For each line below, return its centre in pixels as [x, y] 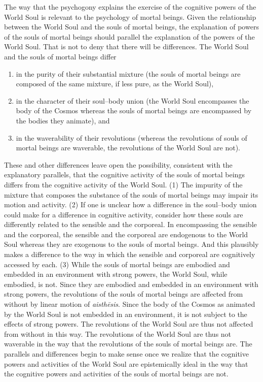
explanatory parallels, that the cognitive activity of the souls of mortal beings [124, 174]
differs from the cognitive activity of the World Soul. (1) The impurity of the [123, 184]
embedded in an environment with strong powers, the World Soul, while [116, 274]
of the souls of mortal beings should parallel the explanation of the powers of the [129, 36]
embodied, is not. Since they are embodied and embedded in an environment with [131, 284]
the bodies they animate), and [63, 120]
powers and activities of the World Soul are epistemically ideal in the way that [126, 363]
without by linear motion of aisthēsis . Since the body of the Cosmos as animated [130, 304]
